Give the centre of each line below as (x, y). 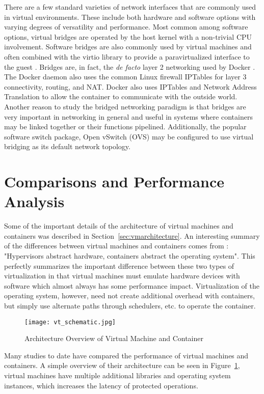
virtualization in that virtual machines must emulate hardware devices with (122, 276)
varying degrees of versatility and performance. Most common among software (126, 27)
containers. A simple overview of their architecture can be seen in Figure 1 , (122, 365)
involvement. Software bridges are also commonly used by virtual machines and (128, 47)
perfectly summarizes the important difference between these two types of (119, 265)
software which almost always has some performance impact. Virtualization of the (132, 285)
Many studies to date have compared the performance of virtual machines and (126, 355)
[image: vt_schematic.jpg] (70, 322)
